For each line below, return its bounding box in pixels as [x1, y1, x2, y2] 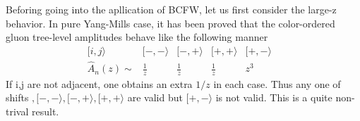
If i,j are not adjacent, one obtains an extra [6, 76, 193, 91]
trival [6, 104, 29, 119]
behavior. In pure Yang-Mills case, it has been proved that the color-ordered [6, 15, 335, 30]
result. [31, 104, 59, 119]
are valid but [127, 90, 183, 105]
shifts [6, 90, 29, 105]
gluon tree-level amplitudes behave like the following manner [6, 30, 268, 44]
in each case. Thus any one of [213, 76, 341, 91]
